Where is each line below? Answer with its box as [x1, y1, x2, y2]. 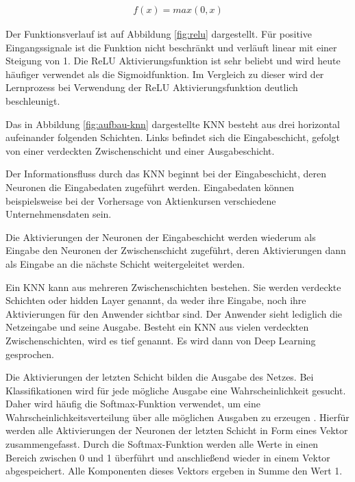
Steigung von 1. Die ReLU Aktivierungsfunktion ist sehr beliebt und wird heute [5, 53, 341, 68]
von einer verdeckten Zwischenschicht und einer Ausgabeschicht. [5, 143, 275, 157]
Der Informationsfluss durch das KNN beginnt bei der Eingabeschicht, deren [5, 166, 327, 181]
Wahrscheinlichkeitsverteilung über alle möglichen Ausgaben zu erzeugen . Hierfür [5, 409, 350, 424]
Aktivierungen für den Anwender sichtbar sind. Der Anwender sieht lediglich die [5, 306, 343, 320]
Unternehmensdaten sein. [5, 207, 112, 221]
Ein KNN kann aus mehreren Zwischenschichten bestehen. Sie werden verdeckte [5, 279, 341, 294]
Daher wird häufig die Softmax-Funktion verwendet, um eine [5, 396, 260, 411]
